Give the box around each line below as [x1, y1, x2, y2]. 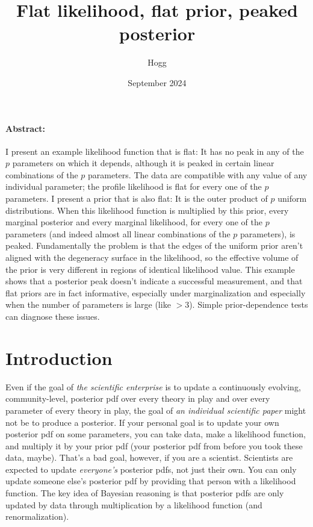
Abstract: [5, 122, 46, 134]
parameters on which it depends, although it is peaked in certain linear [12, 157, 274, 169]
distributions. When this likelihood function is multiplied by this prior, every [5, 204, 289, 216]
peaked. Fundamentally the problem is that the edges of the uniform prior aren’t [5, 239, 303, 252]
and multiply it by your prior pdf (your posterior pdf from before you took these [5, 439, 303, 452]
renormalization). [5, 510, 69, 523]
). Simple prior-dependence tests [189, 298, 308, 311]
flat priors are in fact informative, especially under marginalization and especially [5, 286, 306, 299]
